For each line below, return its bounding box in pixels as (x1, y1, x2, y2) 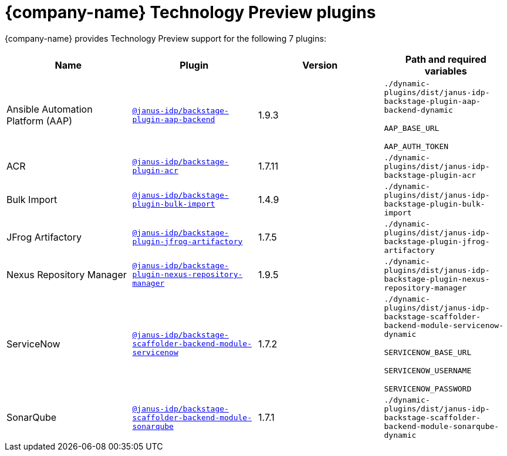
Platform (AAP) (6, 114, 72, 127)
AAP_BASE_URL (384, 123, 440, 133)
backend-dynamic (384, 105, 453, 114)
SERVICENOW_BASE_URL (384, 347, 472, 357)
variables (424, 65, 467, 77)
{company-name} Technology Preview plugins (5, 2, 376, 22)
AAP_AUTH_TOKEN (384, 141, 449, 151)
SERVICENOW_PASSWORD (384, 384, 472, 393)
